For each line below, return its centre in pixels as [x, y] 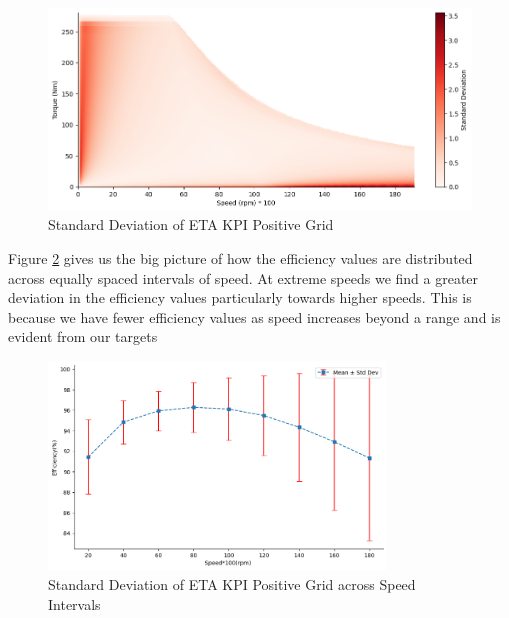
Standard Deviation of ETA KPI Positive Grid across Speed [232, 583]
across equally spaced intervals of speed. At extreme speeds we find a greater [243, 277]
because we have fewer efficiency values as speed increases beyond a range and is [254, 316]
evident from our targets [83, 336]
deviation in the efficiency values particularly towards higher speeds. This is [240, 297]
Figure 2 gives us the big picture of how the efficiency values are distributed [240, 257]
